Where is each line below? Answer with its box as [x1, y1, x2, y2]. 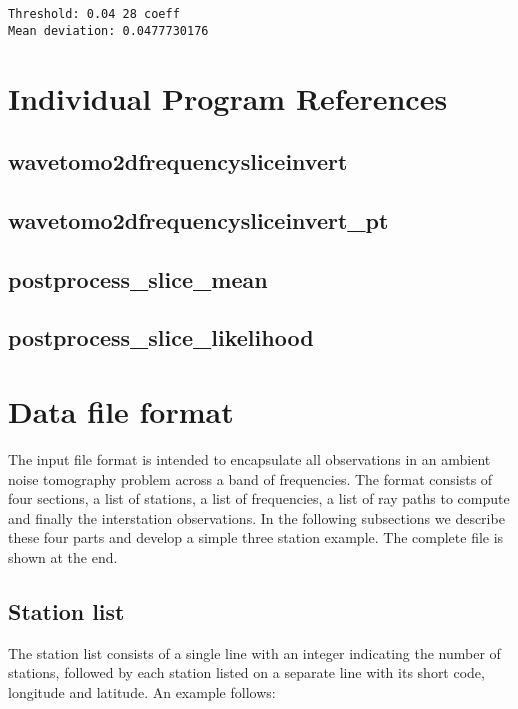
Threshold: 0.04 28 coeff [8, 7, 180, 21]
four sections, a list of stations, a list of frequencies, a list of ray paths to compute [8, 488, 510, 509]
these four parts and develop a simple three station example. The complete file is [8, 527, 504, 548]
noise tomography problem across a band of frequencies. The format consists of [8, 468, 493, 489]
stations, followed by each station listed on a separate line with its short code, [8, 662, 485, 683]
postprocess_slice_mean [8, 263, 268, 294]
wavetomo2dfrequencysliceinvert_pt [8, 204, 389, 235]
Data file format [8, 391, 234, 431]
